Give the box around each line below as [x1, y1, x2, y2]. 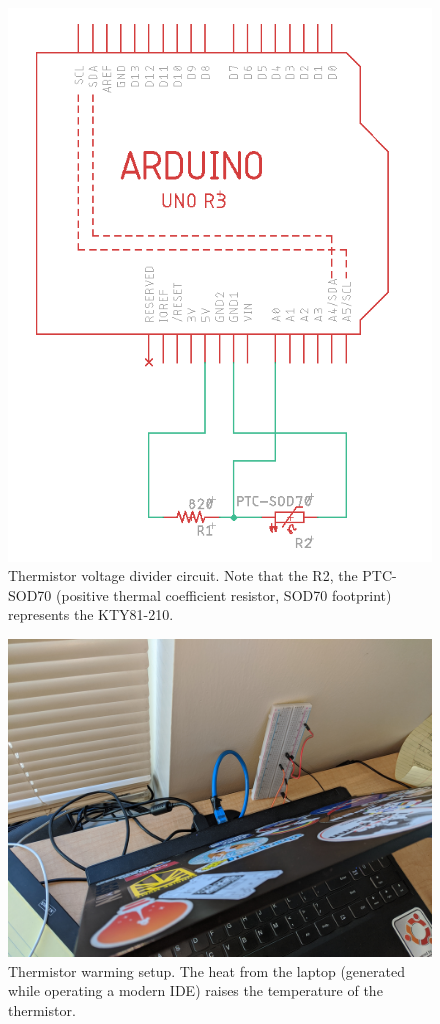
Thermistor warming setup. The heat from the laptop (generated [8, 960, 406, 981]
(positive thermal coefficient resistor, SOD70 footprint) [56, 584, 392, 605]
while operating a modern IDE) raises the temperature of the [8, 980, 383, 1001]
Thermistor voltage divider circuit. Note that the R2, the [8, 565, 358, 586]
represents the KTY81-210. [8, 604, 174, 625]
